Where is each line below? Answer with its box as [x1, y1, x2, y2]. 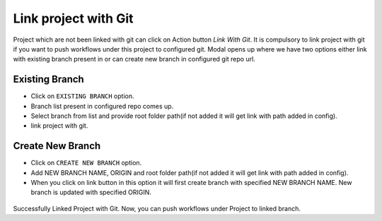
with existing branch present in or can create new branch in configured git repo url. [13, 55, 256, 64]
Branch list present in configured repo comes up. [30, 102, 174, 110]
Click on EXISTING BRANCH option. [30, 92, 134, 100]
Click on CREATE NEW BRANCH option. [30, 159, 142, 167]
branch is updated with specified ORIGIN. [30, 188, 151, 197]
